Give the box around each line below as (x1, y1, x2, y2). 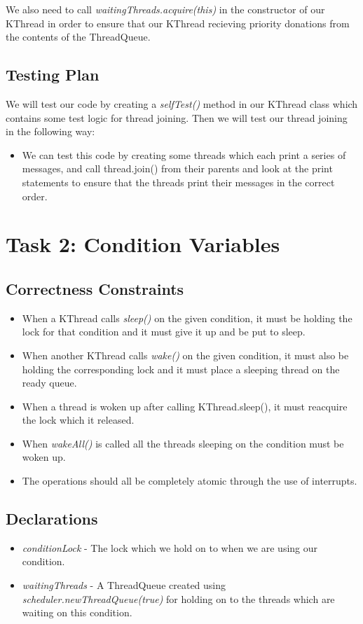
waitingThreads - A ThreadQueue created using (22, 578, 226, 592)
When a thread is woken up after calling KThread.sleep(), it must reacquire (22, 398, 348, 413)
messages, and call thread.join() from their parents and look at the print (22, 161, 333, 176)
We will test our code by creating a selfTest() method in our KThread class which (6, 96, 358, 111)
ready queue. (22, 375, 77, 390)
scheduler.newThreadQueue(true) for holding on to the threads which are (22, 591, 335, 606)
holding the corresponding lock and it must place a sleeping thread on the (22, 361, 340, 376)
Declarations (6, 508, 98, 529)
